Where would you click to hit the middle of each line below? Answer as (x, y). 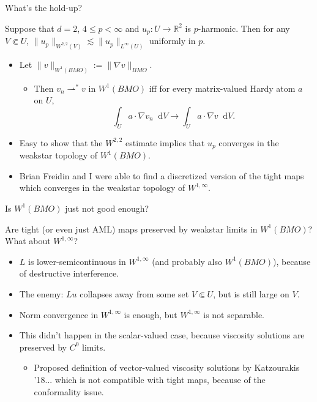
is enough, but (151, 314)
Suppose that (30, 28)
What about (28, 241)
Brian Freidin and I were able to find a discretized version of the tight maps (162, 175)
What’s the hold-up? (44, 7)
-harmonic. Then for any (244, 28)
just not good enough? (107, 208)
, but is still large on (251, 293)
